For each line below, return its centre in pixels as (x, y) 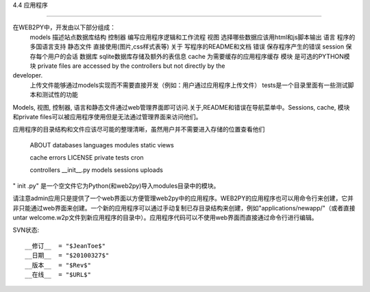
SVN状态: (26, 230)
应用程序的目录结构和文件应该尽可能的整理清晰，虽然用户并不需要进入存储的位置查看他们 (139, 130)
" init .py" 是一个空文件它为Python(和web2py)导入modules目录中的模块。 (116, 186)
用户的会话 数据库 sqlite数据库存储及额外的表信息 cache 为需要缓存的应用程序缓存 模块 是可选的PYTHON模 (199, 56)
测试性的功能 (60, 95)
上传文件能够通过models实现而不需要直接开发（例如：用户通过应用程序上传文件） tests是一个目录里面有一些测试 (189, 85)
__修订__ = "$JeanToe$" (65, 246)
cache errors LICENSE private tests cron (87, 158)
